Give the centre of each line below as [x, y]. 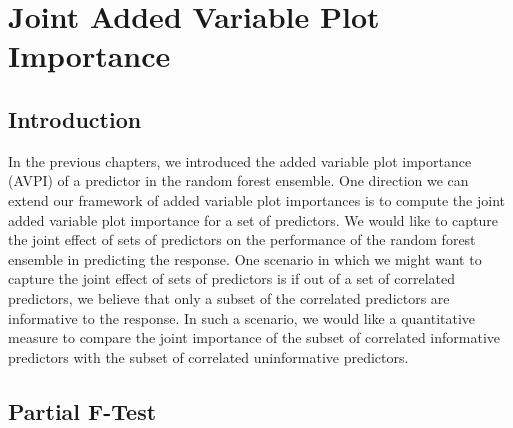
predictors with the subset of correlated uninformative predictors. [208, 356]
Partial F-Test [82, 410]
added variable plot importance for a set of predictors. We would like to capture [253, 219]
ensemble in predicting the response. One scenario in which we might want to [245, 258]
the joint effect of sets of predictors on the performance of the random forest [242, 239]
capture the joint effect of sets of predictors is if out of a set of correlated [231, 278]
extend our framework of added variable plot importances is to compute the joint [256, 199]
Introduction [75, 118]
